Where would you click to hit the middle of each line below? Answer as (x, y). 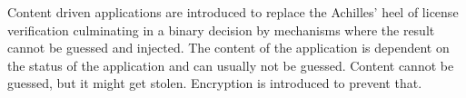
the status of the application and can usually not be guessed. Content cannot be (231, 65)
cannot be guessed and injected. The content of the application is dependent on (228, 48)
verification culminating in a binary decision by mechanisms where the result (221, 29)
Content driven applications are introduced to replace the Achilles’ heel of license (233, 12)
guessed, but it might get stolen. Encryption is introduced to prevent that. (215, 83)
